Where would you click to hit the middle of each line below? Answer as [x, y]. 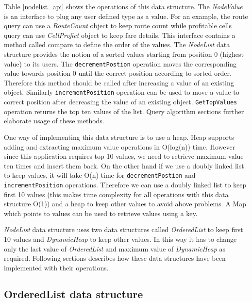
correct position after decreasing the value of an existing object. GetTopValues [121, 102]
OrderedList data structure [74, 294]
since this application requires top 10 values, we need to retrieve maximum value [124, 156]
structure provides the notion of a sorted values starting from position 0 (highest [124, 54]
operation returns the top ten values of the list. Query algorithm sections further [124, 111]
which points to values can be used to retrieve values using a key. [101, 213]
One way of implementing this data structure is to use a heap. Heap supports [119, 137]
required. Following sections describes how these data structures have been [115, 258]
